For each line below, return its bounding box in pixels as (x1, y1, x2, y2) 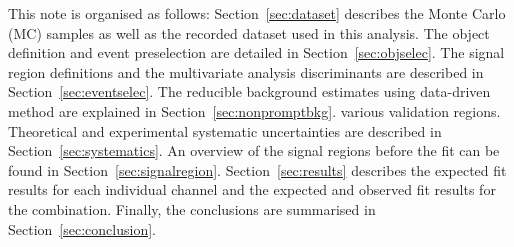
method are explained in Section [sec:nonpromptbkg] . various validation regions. (8, 100, 501, 121)
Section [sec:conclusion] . (8, 218, 156, 239)
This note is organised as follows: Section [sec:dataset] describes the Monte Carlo (8, 3, 506, 23)
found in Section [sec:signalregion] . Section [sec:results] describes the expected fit (8, 159, 507, 180)
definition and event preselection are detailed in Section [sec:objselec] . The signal (8, 42, 505, 63)
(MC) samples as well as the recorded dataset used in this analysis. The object (8, 22, 490, 43)
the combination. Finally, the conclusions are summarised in (8, 198, 376, 219)
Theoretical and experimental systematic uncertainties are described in (8, 120, 442, 141)
